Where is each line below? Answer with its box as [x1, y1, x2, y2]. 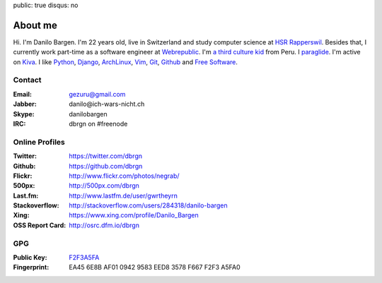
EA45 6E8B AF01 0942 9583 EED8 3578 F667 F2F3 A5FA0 [69, 263, 241, 272]
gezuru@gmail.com [69, 90, 126, 98]
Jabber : [13, 100, 37, 109]
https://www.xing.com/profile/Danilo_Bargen [69, 211, 199, 219]
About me [13, 19, 58, 31]
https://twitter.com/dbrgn [69, 152, 143, 160]
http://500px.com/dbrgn [69, 181, 139, 190]
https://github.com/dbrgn [69, 162, 143, 170]
